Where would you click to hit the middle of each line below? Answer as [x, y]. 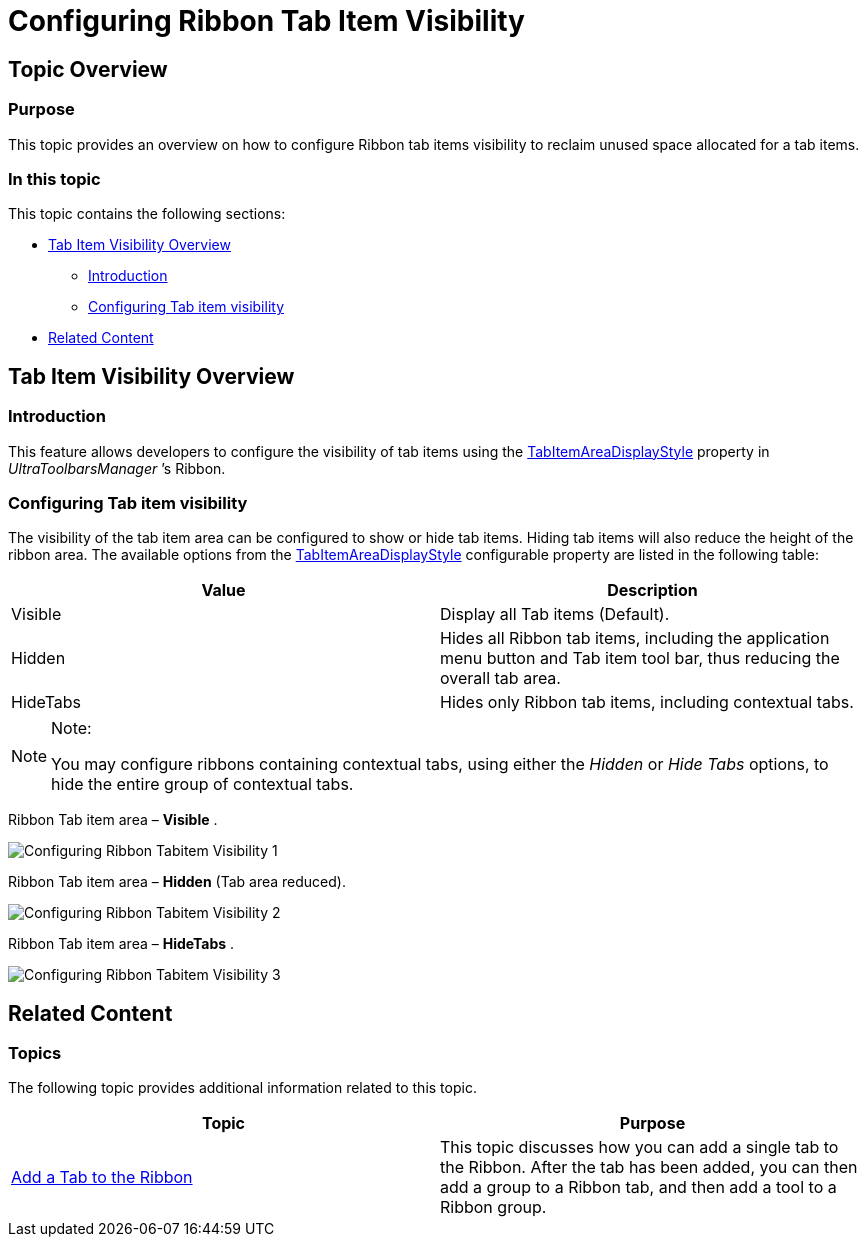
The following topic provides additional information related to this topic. [242, 1088]
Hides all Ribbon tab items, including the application [635, 638]
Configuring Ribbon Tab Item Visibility [266, 21]
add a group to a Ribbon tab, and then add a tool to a [638, 1187]
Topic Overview [88, 69]
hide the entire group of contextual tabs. [202, 784]
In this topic [54, 178]
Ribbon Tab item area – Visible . [113, 820]
